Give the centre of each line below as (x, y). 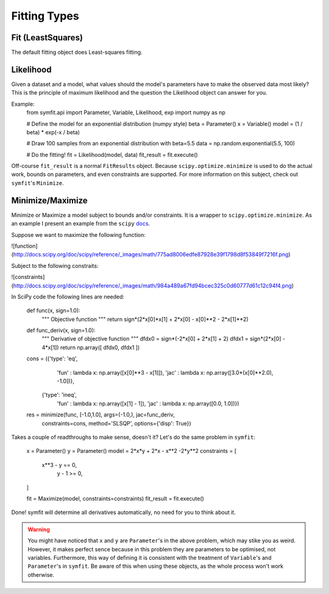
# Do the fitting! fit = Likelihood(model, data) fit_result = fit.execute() (112, 154)
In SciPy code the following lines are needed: (68, 297)
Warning (39, 529)
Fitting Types (45, 16)
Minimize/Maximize (49, 201)
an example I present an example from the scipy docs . (81, 223)
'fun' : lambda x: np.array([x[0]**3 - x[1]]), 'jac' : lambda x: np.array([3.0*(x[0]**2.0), (165, 372)
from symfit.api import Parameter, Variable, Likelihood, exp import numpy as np (126, 112)
